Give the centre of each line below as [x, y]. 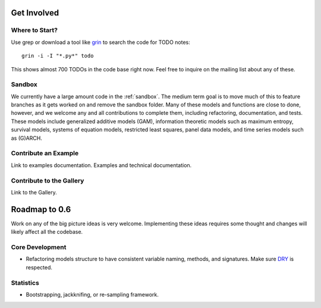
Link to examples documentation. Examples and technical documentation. [101, 165]
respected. [39, 267]
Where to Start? [34, 30]
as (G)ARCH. [27, 138]
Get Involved [35, 13]
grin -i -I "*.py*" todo [58, 56]
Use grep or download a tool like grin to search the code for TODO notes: [100, 42]
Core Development [39, 247]
